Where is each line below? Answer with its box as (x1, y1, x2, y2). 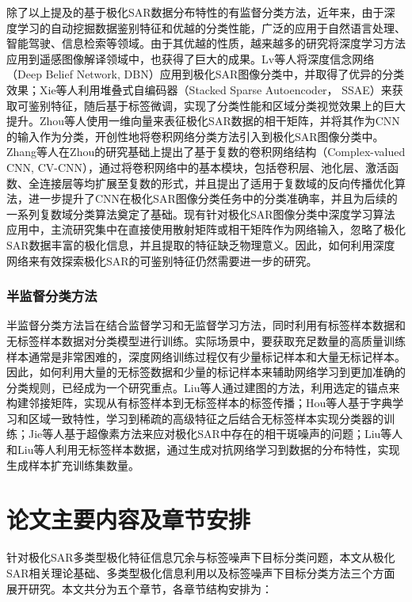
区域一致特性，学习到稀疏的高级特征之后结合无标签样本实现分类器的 (28, 410, 383, 426)
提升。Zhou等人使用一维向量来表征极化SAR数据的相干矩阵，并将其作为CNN (6, 112, 400, 129)
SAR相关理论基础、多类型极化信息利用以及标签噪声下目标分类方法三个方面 (6, 564, 395, 581)
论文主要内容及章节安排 (6, 503, 251, 535)
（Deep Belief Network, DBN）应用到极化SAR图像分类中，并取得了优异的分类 (6, 66, 405, 82)
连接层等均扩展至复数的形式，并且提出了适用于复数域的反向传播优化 (39, 174, 395, 191)
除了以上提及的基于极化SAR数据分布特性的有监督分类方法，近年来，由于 (6, 4, 384, 20)
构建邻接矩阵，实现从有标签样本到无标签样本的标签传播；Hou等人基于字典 (6, 394, 393, 411)
